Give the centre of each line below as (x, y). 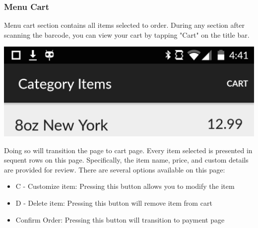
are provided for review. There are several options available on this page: (115, 169)
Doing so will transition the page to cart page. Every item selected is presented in (128, 150)
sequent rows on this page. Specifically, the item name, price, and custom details (126, 160)
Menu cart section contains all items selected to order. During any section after (124, 25)
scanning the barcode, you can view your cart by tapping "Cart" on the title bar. (127, 34)
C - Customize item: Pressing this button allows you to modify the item (125, 186)
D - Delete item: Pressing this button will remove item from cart (114, 203)
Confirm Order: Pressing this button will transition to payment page (120, 219)
